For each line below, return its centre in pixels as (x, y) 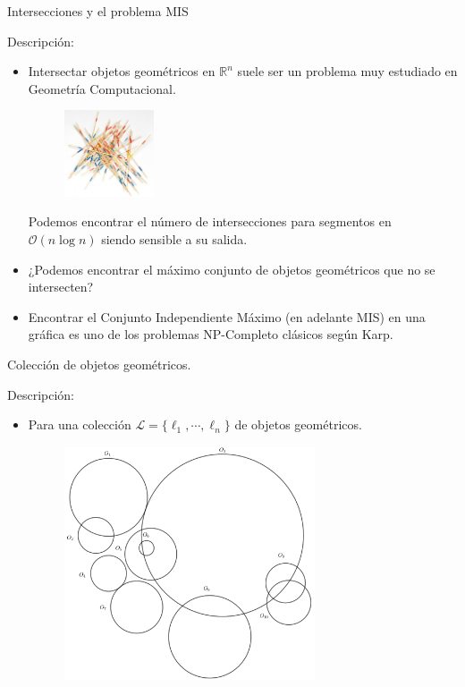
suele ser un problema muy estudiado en (347, 71)
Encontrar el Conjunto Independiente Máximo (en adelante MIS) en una (227, 316)
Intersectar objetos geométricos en (122, 71)
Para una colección (80, 424)
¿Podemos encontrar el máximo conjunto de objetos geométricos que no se (232, 269)
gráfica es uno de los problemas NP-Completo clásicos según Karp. (211, 334)
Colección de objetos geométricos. (99, 365)
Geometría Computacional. (102, 88)
